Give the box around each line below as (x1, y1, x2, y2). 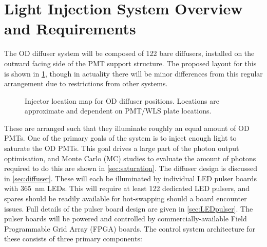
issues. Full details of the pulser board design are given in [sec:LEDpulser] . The (4, 203, 253, 214)
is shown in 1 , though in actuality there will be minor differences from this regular (4, 68, 263, 79)
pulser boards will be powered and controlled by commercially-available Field (4, 213, 247, 224)
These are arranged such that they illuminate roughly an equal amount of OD (4, 122, 250, 133)
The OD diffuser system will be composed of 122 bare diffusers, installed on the (4, 48, 255, 59)
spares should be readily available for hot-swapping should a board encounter (4, 193, 247, 204)
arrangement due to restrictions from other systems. (4, 78, 168, 89)
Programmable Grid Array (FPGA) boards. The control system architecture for (4, 223, 256, 234)
